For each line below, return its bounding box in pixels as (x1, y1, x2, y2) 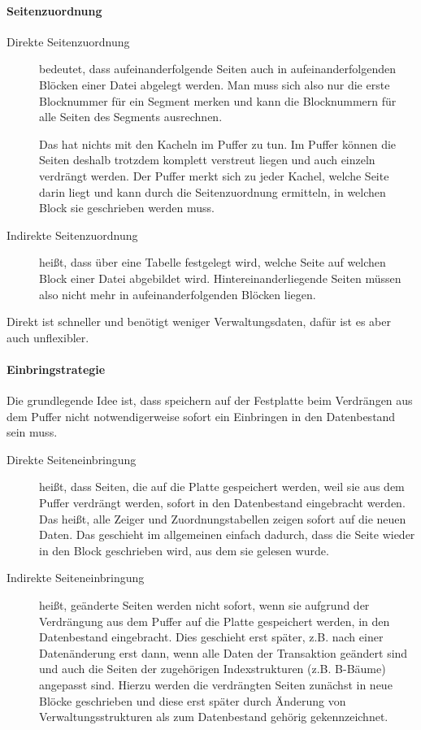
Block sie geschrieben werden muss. (39, 199, 215, 216)
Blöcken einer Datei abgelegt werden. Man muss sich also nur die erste (39, 76, 390, 93)
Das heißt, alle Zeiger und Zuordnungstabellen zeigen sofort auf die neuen (39, 510, 406, 527)
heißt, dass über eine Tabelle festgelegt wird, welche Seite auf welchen (39, 254, 386, 271)
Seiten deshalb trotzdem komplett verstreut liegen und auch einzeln (39, 151, 375, 168)
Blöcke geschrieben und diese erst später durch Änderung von (39, 692, 346, 709)
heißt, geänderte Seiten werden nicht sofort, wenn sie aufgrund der (39, 597, 370, 614)
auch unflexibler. (7, 328, 89, 345)
